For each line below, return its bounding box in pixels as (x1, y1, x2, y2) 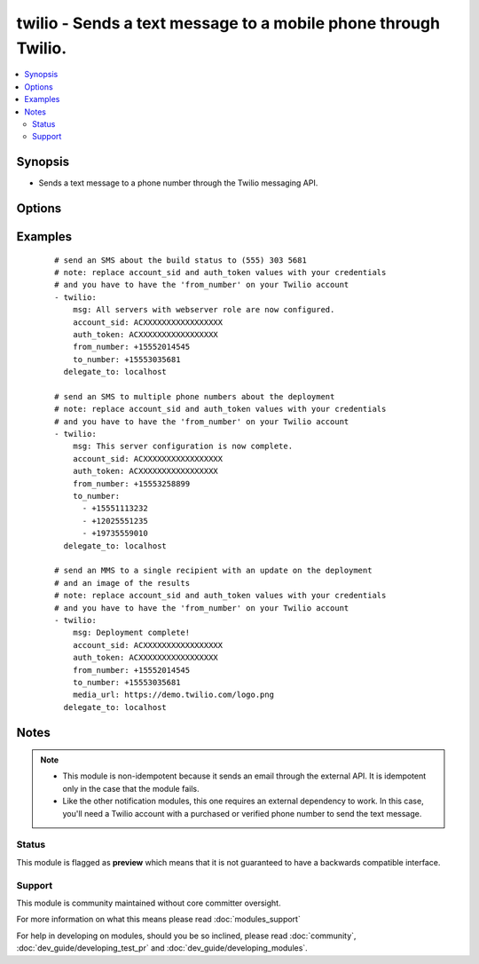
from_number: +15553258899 (72, 478, 191, 488)
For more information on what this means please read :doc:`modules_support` (16, 914, 301, 925)
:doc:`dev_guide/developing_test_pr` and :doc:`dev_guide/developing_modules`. (16, 943, 308, 953)
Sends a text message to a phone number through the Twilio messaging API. (38, 178, 318, 188)
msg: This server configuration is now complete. (72, 441, 293, 452)
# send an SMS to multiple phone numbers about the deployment (54, 391, 335, 401)
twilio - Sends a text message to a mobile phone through (16, 13, 441, 33)
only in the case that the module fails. (62, 783, 200, 794)
